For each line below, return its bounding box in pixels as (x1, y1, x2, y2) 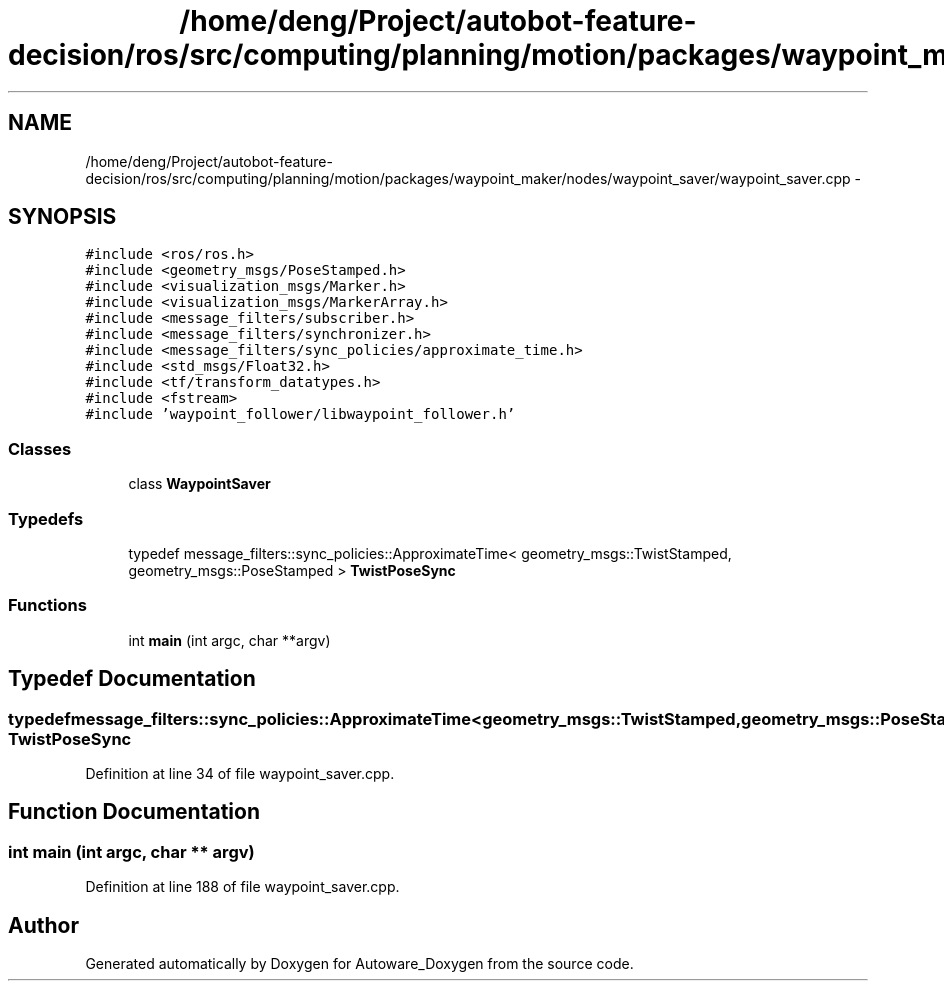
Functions (8, 595, 87, 616)
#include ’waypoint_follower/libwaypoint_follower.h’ (85, 406, 516, 423)
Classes (8, 438, 72, 459)
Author (8, 912, 79, 938)
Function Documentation (8, 799, 260, 825)
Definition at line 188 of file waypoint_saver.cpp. (85, 878, 400, 896)
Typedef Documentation (8, 666, 256, 692)
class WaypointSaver (128, 475, 271, 493)
